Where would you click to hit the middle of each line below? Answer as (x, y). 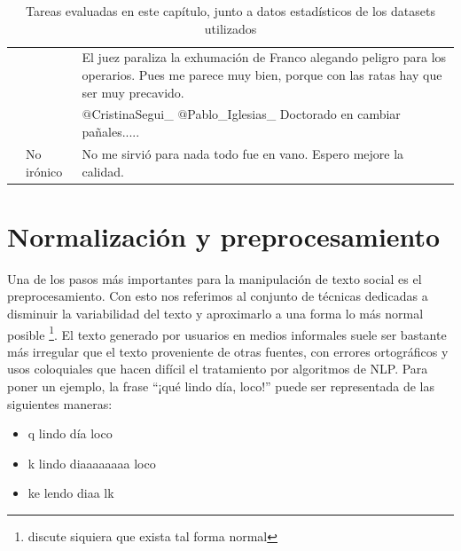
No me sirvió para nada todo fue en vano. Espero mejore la (243, 153)
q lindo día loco (70, 433)
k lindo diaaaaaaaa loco (92, 463)
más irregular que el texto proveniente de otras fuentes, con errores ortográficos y (228, 351)
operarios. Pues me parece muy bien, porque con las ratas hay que (262, 75)
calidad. (103, 171)
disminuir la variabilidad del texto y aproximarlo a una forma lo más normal (215, 313)
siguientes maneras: (60, 403)
